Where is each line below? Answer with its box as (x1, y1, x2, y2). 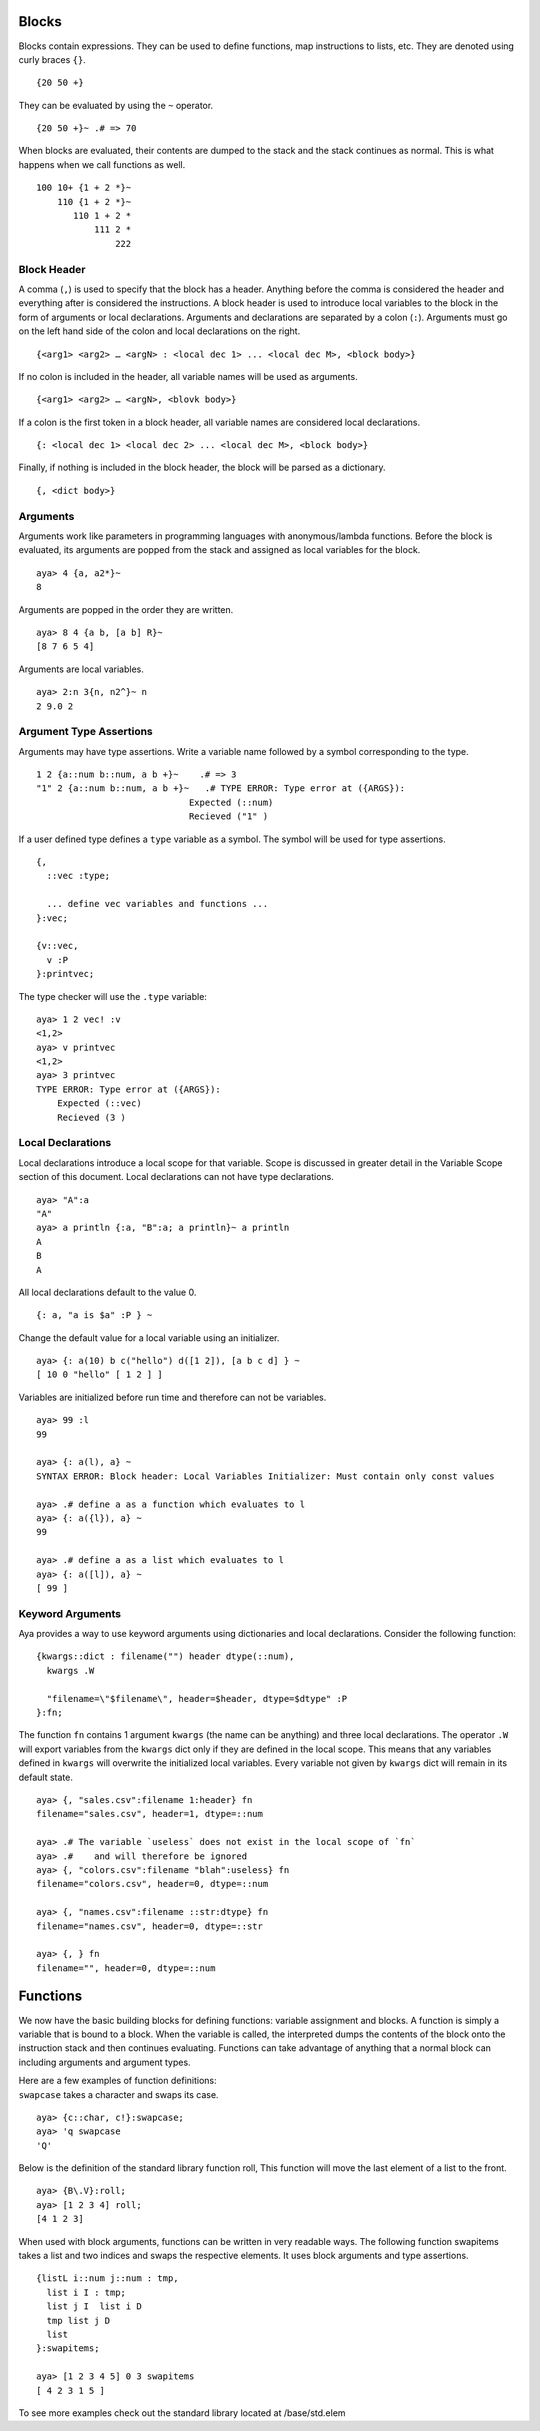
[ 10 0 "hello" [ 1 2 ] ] (36, 1369, 164, 1380)
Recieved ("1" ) (188, 811, 269, 822)
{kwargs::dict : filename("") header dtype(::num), (36, 1651, 295, 1662)
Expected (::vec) (56, 1098, 142, 1109)
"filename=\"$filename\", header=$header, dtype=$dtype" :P (46, 1693, 348, 1704)
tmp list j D (46, 2315, 111, 2326)
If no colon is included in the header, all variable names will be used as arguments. (18, 370, 359, 382)
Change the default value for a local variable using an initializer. (18, 1331, 280, 1344)
